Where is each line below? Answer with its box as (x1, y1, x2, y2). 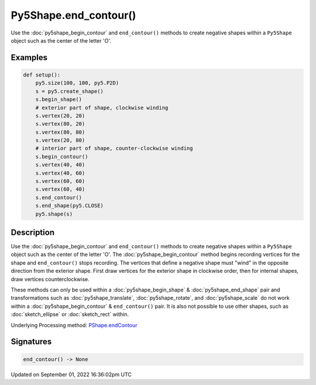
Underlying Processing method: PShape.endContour (11, 321, 138, 328)
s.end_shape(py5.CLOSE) (35, 202, 104, 209)
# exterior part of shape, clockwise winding (35, 104, 169, 111)
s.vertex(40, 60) (35, 169, 85, 176)
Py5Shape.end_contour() (11, 9, 136, 22)
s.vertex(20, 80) (35, 137, 85, 144)
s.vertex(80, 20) (35, 120, 85, 127)
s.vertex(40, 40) (35, 161, 85, 168)
